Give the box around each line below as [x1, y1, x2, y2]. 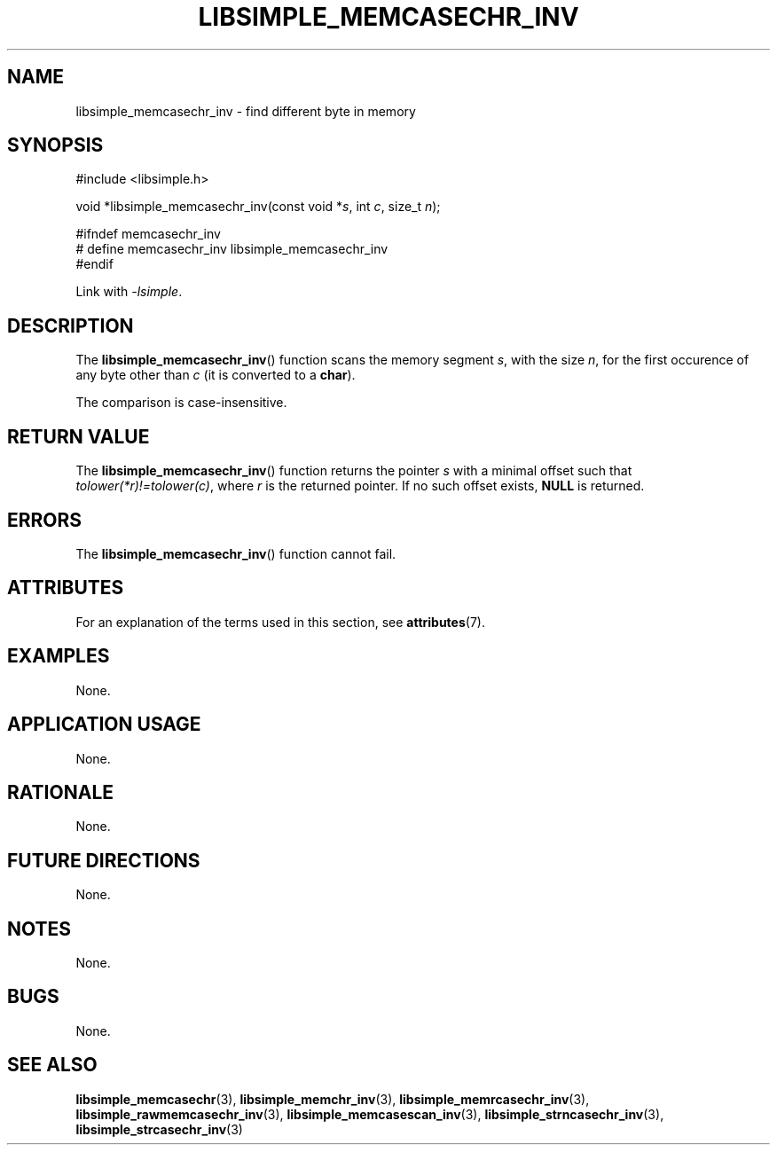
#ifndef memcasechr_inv [75, 226, 221, 242]
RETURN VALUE [7, 425, 150, 448]
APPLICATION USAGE [7, 713, 201, 736]
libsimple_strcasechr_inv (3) [75, 1121, 243, 1137]
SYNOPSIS [7, 134, 104, 157]
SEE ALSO [7, 1054, 98, 1077]
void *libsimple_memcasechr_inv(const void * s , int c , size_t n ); [75, 199, 441, 215]
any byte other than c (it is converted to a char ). [75, 367, 356, 383]
